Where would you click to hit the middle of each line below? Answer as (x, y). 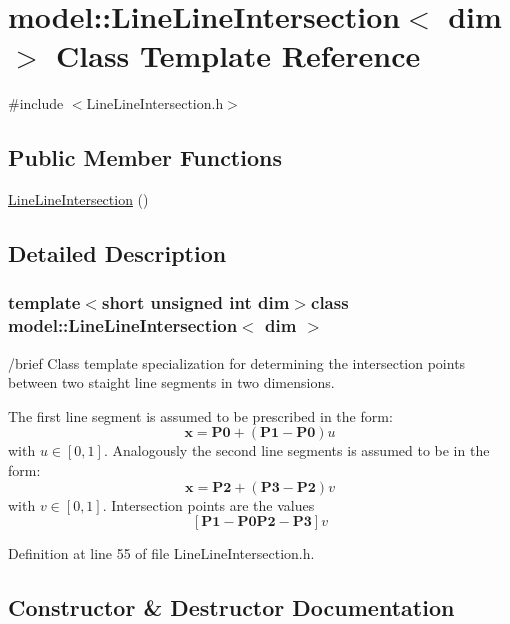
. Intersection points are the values (208, 504)
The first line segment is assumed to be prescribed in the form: (200, 415)
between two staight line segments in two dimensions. (171, 382)
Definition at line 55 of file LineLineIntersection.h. (161, 553)
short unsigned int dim (195, 302)
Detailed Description (117, 253)
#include (36, 103)
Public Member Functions (145, 157)
